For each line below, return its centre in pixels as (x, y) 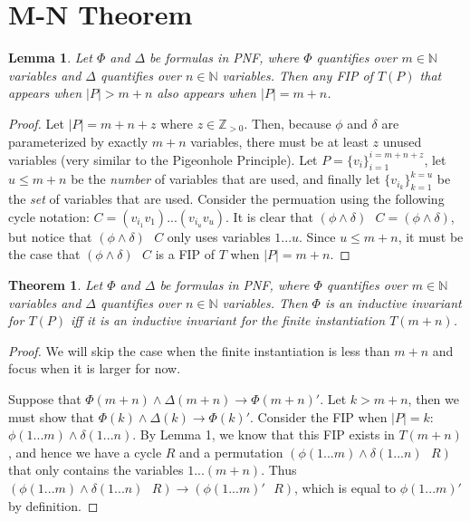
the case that (44, 254)
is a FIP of (185, 254)
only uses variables (219, 236)
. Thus (279, 470)
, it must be (431, 236)
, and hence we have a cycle (85, 452)
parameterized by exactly (78, 141)
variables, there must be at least (279, 141)
